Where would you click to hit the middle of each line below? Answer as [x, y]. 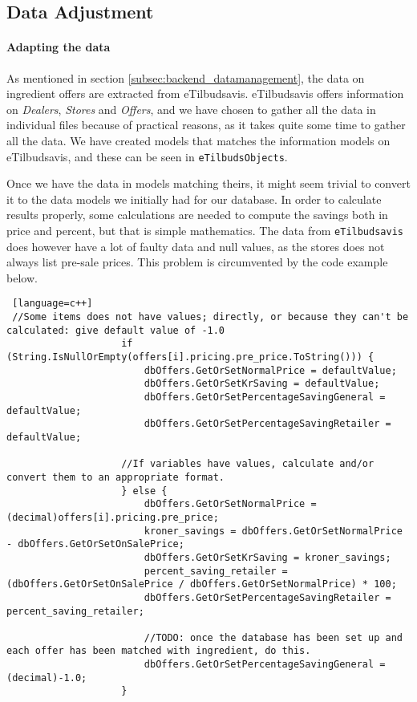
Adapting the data [59, 47]
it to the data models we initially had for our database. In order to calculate [194, 199]
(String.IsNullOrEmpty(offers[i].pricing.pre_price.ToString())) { [190, 357]
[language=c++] [53, 304]
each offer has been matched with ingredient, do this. [159, 651]
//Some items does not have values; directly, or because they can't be [211, 317]
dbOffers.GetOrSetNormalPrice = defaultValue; [270, 370]
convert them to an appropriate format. [116, 477]
